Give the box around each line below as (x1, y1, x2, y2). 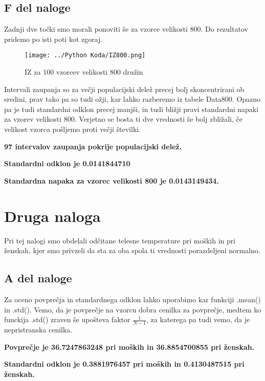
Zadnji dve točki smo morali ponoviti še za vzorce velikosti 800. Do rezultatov (4, 24, 248, 34)
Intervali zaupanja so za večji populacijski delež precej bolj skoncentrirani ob (4, 83, 245, 94)
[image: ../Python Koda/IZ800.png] (25, 52, 146, 59)
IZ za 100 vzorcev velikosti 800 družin (25, 66, 143, 77)
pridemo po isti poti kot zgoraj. (4, 33, 103, 44)
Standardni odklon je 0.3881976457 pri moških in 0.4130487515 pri (4, 358, 245, 369)
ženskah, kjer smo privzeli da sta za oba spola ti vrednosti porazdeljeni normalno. (4, 245, 260, 256)
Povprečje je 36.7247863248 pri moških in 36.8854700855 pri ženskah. (4, 341, 255, 352)
